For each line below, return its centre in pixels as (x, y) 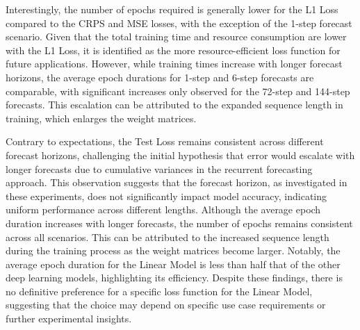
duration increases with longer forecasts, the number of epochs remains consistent (179, 223)
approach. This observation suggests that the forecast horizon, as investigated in (177, 182)
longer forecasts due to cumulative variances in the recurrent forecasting (159, 168)
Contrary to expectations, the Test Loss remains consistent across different (165, 141)
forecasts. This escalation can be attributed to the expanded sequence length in (174, 105)
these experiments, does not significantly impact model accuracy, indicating (166, 196)
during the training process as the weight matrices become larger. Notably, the (173, 250)
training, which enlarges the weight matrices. (101, 118)
